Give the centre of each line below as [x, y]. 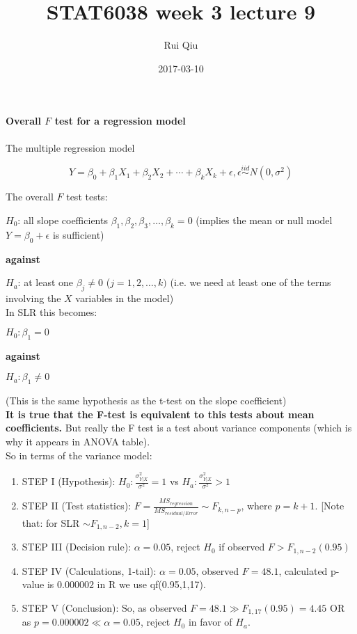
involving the [33, 298]
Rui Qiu [181, 45]
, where [256, 506]
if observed [242, 547]
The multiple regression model [70, 147]
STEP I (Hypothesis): [69, 481]
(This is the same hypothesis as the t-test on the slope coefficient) [146, 401]
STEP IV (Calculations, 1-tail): [89, 570]
